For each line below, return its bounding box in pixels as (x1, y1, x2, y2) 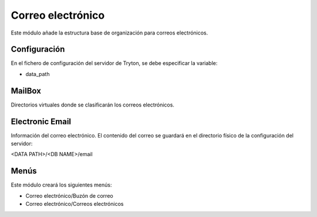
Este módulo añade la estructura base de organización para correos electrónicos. (11, 29, 208, 36)
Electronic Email (11, 116, 72, 126)
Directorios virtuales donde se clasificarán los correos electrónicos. (11, 101, 174, 108)
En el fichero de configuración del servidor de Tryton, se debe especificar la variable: (11, 60, 218, 67)
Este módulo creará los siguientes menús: (11, 181, 112, 188)
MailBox (11, 85, 41, 96)
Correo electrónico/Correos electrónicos (25, 201, 124, 208)
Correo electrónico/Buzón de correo (25, 192, 114, 199)
